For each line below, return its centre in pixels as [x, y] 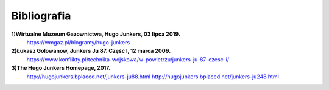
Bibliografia [41, 16]
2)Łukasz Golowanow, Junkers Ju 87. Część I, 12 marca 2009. [91, 51]
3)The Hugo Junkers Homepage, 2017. [61, 68]
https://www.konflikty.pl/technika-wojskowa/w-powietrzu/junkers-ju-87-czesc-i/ [128, 59]
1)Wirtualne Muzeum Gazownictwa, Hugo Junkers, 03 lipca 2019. [96, 34]
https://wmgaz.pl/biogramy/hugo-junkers [78, 42]
